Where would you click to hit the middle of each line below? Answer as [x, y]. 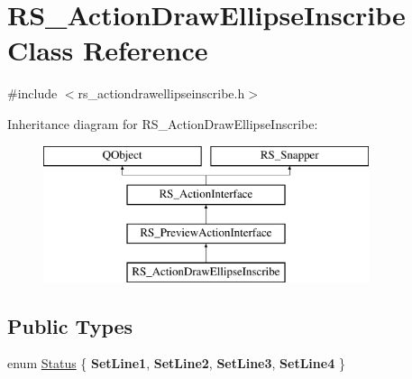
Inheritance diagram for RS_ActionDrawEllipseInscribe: [163, 123]
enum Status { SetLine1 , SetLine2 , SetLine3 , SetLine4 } [176, 363]
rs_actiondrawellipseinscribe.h [161, 93]
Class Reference [108, 50]
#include [32, 93]
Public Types [70, 325]
